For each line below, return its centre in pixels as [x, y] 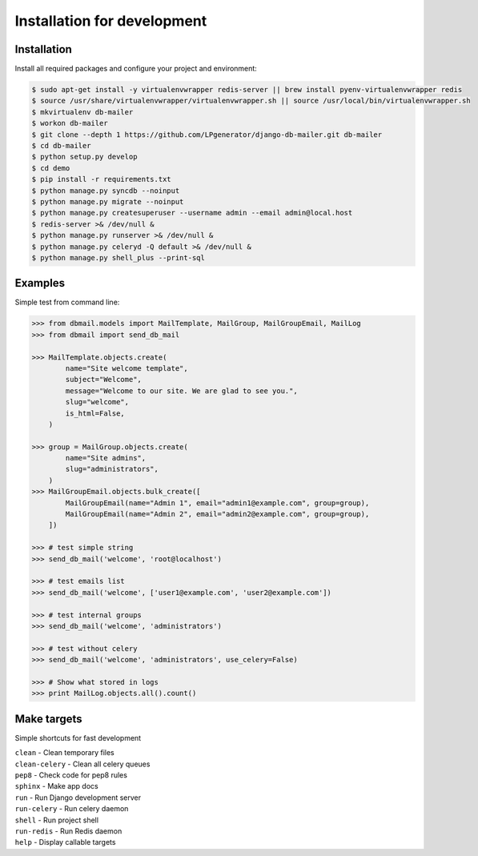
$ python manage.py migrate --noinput [108, 201]
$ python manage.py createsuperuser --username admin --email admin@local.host [192, 213]
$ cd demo [51, 168]
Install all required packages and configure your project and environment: [136, 69]
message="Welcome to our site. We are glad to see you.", [181, 391]
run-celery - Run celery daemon [72, 809]
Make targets [49, 719]
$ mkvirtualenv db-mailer [82, 112]
